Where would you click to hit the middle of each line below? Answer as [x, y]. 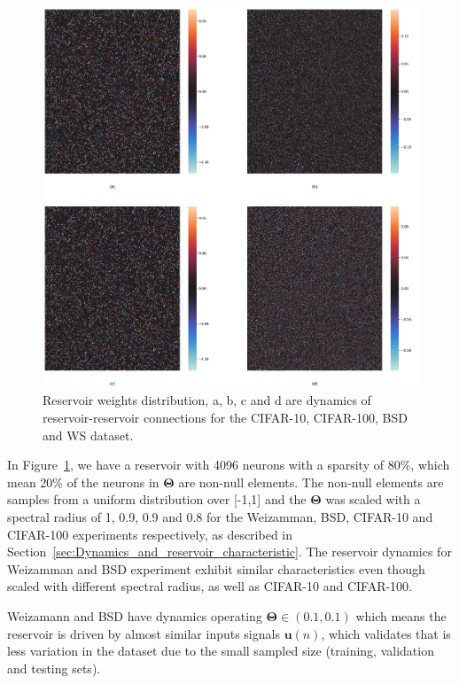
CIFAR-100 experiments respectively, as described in [150, 534]
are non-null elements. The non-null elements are [311, 482]
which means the [401, 616]
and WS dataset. [88, 435]
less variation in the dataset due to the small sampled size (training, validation [221, 651]
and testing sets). [54, 668]
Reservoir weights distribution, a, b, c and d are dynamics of [207, 400]
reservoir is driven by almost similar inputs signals [144, 633]
